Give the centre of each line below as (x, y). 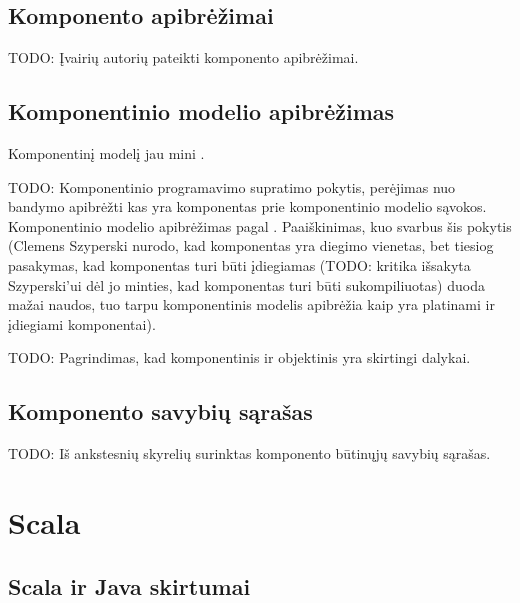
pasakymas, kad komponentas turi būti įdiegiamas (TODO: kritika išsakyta (239, 264)
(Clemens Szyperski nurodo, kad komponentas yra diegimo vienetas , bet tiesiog (251, 245)
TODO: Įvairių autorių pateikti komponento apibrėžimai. (183, 57)
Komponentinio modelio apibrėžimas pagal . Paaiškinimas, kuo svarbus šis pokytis (260, 225)
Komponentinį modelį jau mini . (106, 153)
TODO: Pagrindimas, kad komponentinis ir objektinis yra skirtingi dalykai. (239, 357)
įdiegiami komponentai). (82, 323)
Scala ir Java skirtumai (129, 585)
